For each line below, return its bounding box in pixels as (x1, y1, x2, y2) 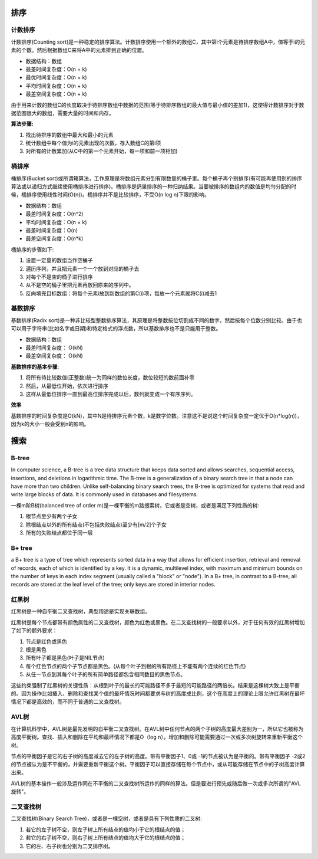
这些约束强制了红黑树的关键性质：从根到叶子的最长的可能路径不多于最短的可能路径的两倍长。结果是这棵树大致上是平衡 (11, 681, 300, 688)
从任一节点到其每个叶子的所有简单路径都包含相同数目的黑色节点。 (25, 671, 185, 678)
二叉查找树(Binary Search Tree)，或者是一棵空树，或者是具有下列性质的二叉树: (11, 815, 203, 822)
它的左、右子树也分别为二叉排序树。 (25, 842, 114, 850)
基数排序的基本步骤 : (11, 363, 59, 370)
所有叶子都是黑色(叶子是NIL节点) (25, 654, 105, 661)
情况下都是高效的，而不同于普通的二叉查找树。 (11, 698, 125, 705)
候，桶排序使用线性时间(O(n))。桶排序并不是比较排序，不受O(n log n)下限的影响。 (11, 191, 210, 198)
